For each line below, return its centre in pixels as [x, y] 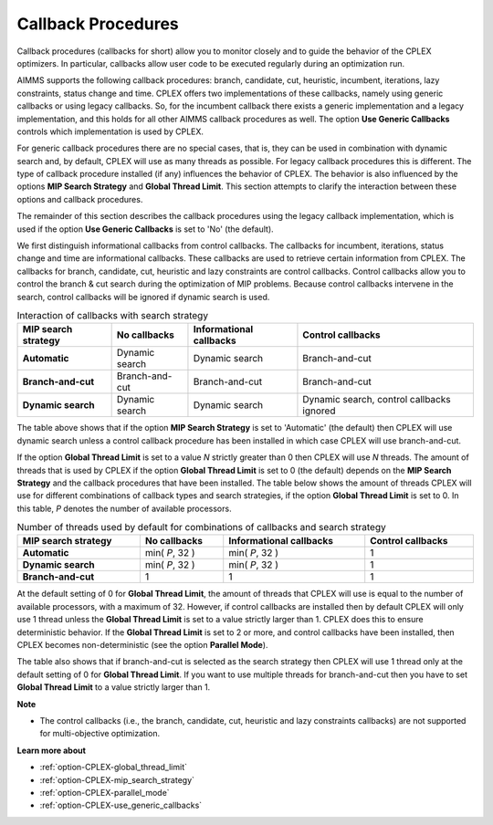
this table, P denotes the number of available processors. [124, 508]
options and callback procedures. [80, 199]
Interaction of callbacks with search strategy [113, 316]
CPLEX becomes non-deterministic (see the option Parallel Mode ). [142, 645]
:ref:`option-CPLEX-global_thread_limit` [113, 768]
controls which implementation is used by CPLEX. [110, 131]
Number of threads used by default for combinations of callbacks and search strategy [202, 527]
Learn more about [52, 750]
